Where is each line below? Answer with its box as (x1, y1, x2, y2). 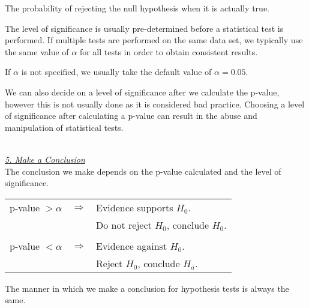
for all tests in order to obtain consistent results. (79, 45, 258, 58)
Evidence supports (96, 200, 173, 214)
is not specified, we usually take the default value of (21, 65, 212, 78)
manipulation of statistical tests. (5, 121, 124, 133)
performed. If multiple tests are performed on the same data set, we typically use (5, 34, 303, 46)
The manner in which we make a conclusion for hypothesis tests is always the (5, 282, 289, 294)
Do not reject (96, 217, 152, 232)
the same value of (5, 45, 69, 58)
